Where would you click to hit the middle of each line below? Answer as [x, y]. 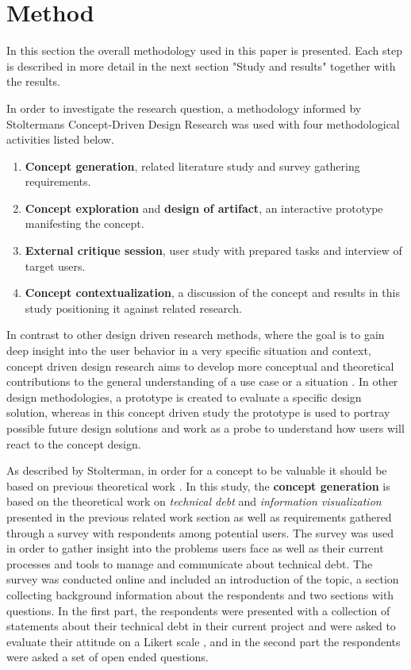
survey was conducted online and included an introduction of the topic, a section [203, 579]
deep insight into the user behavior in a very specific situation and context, [189, 350]
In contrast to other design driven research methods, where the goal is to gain [196, 335]
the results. [33, 81]
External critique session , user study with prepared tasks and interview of [213, 250]
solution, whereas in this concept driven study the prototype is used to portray [198, 412]
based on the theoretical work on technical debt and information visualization [194, 501]
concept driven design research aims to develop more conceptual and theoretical [200, 366]
